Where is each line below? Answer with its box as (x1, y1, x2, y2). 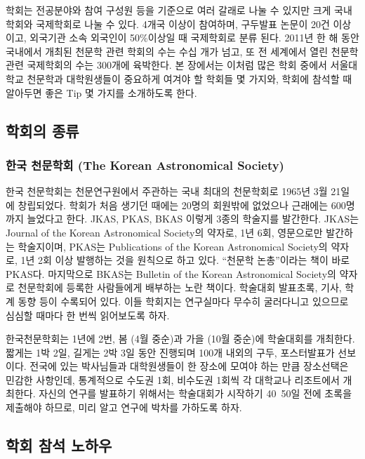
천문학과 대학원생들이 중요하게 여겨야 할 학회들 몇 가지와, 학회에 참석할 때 (27, 71, 352, 86)
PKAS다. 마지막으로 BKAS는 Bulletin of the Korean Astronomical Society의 (6, 266, 336, 281)
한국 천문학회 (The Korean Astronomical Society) (6, 156, 284, 173)
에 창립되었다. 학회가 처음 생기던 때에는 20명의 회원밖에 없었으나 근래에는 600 (6, 197, 346, 212)
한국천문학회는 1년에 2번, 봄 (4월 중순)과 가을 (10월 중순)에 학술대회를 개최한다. (6, 331, 355, 346)
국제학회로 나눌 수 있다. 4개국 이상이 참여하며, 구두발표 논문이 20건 (36, 16, 330, 31)
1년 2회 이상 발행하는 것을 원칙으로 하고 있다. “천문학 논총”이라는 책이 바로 (20, 253, 350, 267)
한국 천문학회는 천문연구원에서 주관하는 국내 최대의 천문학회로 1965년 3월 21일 (6, 184, 350, 199)
